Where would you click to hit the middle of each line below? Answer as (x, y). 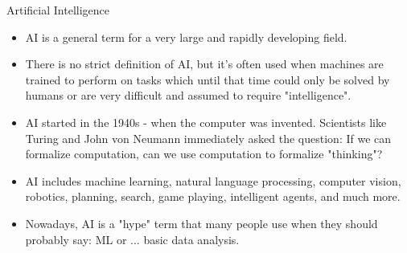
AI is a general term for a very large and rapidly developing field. (186, 37)
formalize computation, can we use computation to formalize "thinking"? (204, 154)
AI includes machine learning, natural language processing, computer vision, (213, 180)
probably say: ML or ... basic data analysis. (132, 239)
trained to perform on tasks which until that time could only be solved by (208, 79)
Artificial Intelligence (58, 10)
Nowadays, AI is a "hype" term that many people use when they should (201, 223)
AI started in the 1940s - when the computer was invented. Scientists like (206, 122)
